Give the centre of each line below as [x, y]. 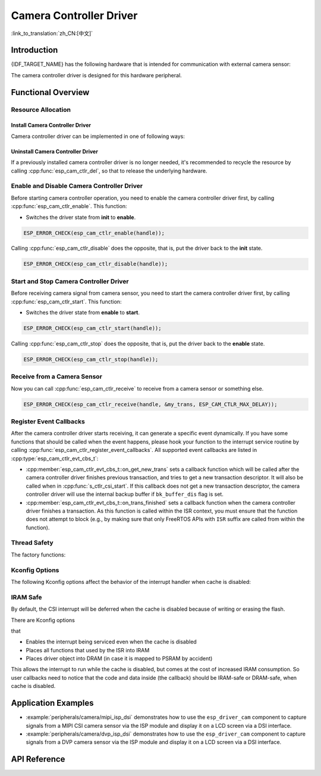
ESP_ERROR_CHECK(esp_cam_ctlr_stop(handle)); [91, 359]
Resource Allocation [41, 109]
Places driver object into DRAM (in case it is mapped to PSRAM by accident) [119, 659]
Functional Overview [50, 92]
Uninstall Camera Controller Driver [54, 151]
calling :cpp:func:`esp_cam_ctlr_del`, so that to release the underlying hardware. [109, 171]
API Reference [38, 759]
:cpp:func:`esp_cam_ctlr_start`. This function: [66, 301]
